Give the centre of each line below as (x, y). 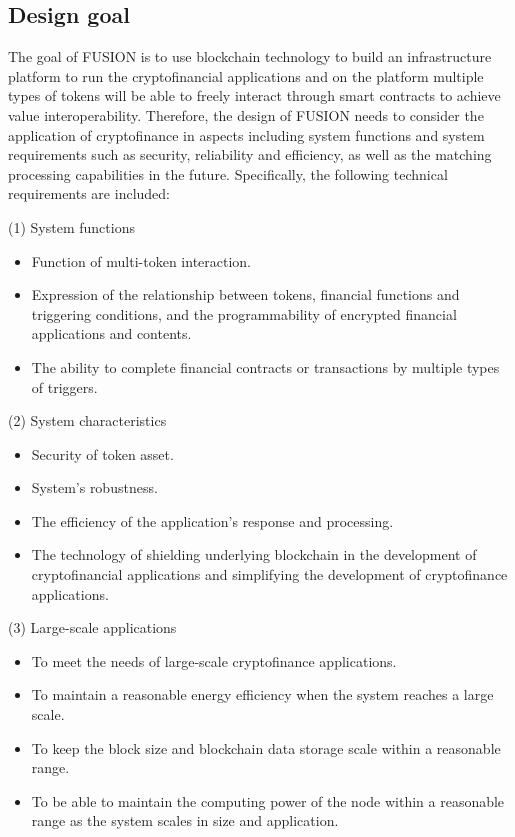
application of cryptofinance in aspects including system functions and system (246, 134)
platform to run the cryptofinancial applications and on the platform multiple (246, 75)
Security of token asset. (102, 453)
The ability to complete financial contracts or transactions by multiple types (265, 366)
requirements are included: (89, 193)
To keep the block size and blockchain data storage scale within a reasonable (266, 747)
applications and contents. (111, 333)
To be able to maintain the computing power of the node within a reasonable (268, 800)
